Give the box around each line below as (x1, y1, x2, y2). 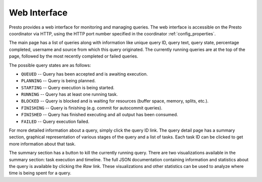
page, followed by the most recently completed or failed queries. (9, 53, 138, 59)
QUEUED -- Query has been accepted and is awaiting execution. (21, 71, 148, 77)
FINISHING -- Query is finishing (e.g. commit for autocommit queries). (21, 105, 163, 111)
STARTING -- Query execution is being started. (21, 85, 115, 91)
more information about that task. (9, 141, 76, 147)
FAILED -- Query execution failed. (21, 119, 90, 124)
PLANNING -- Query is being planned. (21, 78, 96, 84)
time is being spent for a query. (9, 170, 71, 176)
